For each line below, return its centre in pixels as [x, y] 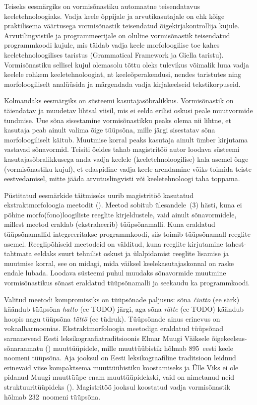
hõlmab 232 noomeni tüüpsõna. [52, 396]
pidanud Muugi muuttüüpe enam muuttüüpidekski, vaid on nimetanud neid [119, 377]
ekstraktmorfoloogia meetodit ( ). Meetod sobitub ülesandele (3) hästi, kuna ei [123, 205]
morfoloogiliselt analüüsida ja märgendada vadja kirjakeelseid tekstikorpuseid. [122, 84]
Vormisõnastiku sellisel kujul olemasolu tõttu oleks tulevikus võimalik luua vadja [127, 64]
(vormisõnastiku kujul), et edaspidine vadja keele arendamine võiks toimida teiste [128, 169]
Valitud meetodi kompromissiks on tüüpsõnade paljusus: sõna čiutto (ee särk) [122, 299]
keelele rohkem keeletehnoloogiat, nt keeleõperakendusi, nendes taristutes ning [123, 74]
